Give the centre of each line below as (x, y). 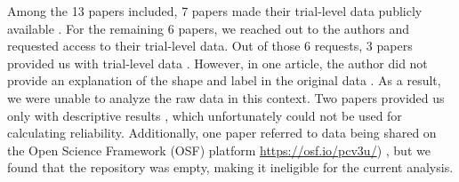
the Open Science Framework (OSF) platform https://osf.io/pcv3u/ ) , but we (219, 150)
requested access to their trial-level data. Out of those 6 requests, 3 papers (210, 46)
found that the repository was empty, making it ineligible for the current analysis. (230, 167)
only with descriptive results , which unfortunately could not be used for (205, 115)
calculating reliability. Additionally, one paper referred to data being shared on (222, 133)
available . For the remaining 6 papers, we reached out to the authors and (209, 28)
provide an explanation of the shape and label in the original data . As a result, (224, 80)
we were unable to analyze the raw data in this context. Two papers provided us (226, 97)
